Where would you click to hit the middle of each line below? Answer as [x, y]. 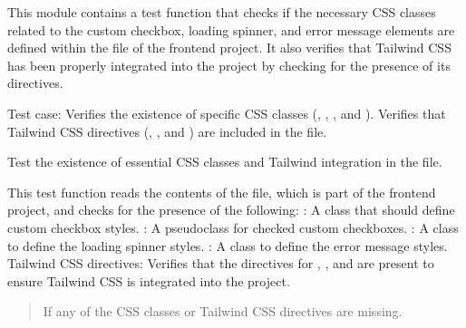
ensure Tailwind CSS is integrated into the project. [149, 280]
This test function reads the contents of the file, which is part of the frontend [222, 192]
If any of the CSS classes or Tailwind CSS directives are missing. [223, 311]
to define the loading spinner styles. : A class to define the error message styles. [228, 245]
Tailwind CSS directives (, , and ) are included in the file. [167, 131]
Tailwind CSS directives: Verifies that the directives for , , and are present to [221, 263]
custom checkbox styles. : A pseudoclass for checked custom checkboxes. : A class [233, 227]
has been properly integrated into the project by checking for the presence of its [229, 65]
